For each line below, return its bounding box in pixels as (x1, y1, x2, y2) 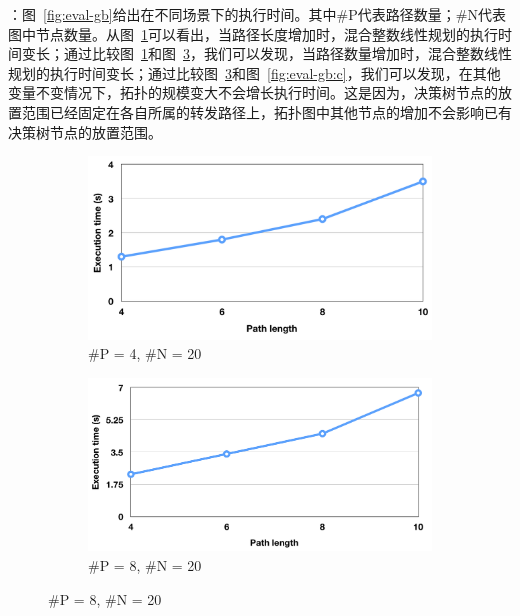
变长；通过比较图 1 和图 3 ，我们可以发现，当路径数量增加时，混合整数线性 (21, 43, 512, 64)
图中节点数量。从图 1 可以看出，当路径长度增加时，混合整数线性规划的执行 (8, 23, 498, 44)
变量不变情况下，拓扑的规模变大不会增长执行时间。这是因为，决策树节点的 (8, 82, 498, 103)
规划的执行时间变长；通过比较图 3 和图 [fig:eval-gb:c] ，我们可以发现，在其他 (8, 62, 501, 83)
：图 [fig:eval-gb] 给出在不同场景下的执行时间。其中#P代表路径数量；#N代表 (8, 4, 506, 24)
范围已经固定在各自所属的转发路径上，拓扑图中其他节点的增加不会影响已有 (21, 101, 512, 122)
